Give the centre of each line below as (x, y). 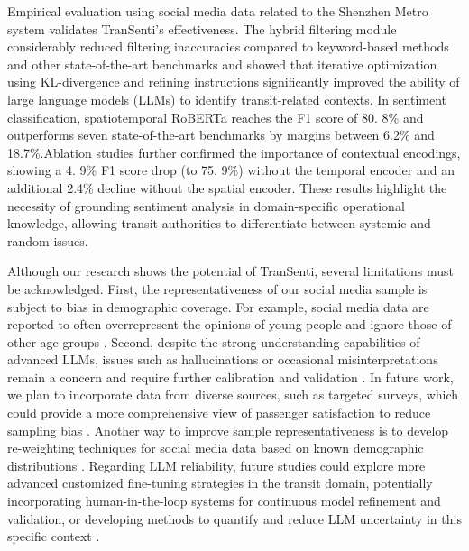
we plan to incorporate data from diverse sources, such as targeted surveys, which (233, 395)
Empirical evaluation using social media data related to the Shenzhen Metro (218, 11)
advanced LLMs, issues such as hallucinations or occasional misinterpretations (223, 359)
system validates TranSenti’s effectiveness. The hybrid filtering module (202, 28)
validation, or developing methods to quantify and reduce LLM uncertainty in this (234, 518)
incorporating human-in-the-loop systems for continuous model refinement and (224, 501)
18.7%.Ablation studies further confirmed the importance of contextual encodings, (234, 152)
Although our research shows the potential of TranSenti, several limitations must (230, 271)
